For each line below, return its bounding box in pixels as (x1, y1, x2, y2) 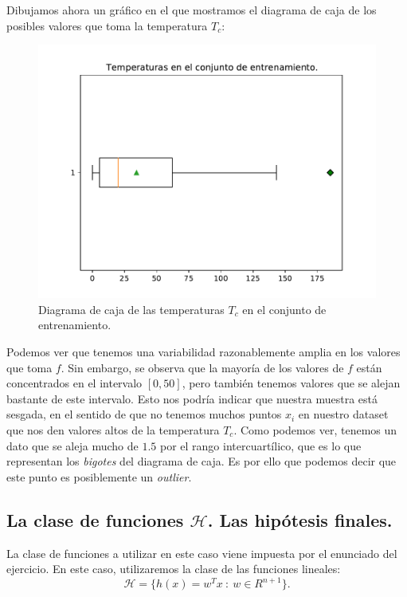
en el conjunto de (242, 300, 327, 317)
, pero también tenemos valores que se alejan (182, 375, 401, 391)
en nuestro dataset (298, 406, 389, 422)
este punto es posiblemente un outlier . (6, 468, 192, 485)
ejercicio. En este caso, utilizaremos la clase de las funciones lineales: (6, 560, 341, 577)
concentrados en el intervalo (6, 375, 143, 391)
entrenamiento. (38, 316, 112, 333)
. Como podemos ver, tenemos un (233, 421, 397, 438)
